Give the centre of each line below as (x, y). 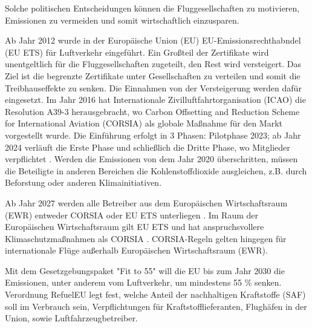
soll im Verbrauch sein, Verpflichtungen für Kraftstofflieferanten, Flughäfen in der (156, 306)
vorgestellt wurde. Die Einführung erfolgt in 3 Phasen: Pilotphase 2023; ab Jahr (153, 135)
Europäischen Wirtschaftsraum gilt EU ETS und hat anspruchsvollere (135, 227)
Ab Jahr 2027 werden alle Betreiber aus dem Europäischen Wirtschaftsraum (146, 202)
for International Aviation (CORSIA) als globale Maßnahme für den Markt (144, 123)
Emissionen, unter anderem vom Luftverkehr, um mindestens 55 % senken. (143, 282)
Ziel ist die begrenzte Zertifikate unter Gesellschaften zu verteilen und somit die (153, 75)
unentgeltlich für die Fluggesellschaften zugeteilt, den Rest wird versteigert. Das (153, 64)
